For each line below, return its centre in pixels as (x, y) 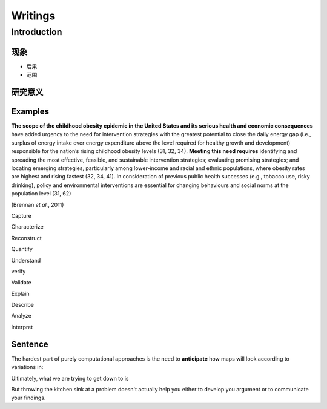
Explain (20, 293)
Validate (21, 283)
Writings (33, 16)
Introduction (37, 32)
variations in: (27, 367)
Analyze (21, 316)
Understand (26, 260)
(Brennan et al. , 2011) (38, 204)
